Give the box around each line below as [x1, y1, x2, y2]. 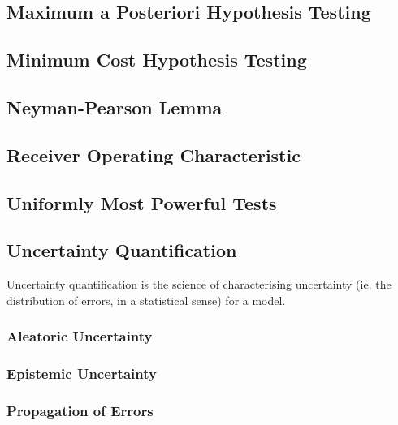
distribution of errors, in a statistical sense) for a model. [6, 291, 286, 308]
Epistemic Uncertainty [6, 363, 157, 384]
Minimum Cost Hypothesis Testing [6, 47, 307, 72]
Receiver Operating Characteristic [6, 142, 301, 167]
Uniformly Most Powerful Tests [6, 190, 277, 215]
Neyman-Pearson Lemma [6, 94, 223, 119]
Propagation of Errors [6, 400, 154, 420]
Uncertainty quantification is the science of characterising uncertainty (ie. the [6, 276, 392, 293]
